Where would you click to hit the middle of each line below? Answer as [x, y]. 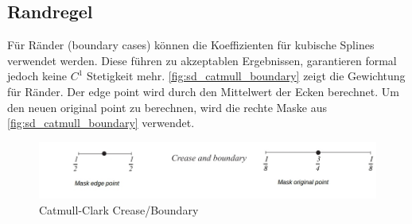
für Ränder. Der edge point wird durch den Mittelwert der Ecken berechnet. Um [203, 91]
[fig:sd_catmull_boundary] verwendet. [101, 123]
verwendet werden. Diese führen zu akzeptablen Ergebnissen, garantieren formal [202, 60]
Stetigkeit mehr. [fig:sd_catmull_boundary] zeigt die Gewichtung [246, 76]
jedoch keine [37, 76]
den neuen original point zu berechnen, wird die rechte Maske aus [167, 107]
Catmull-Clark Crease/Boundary [119, 209]
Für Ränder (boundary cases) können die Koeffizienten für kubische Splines [191, 45]
